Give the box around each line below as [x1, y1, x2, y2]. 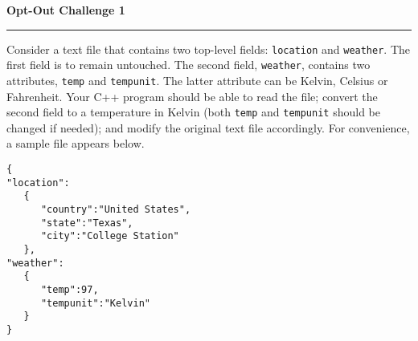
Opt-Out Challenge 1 [6, 2, 125, 18]
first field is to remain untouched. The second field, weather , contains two [6, 56, 371, 73]
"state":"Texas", [40, 217, 133, 229]
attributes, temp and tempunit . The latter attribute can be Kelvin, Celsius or [6, 71, 388, 88]
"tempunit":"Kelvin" [40, 297, 150, 309]
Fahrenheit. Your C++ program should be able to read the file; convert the [6, 87, 378, 104]
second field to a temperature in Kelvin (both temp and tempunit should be [6, 104, 380, 120]
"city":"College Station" [40, 230, 179, 242]
